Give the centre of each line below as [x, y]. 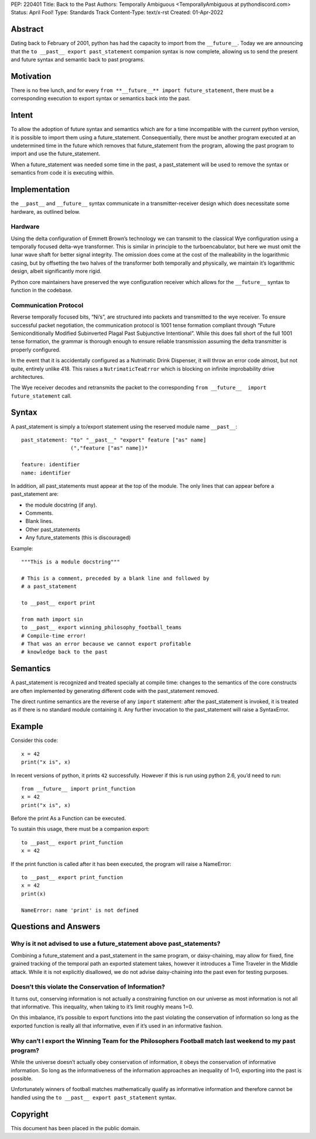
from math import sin [52, 619]
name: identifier [46, 473]
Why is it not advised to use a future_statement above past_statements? [116, 944]
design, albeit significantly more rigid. [56, 271]
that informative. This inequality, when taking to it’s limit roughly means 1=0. [102, 1007]
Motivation [31, 76]
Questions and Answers [56, 927]
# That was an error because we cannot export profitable [106, 644]
